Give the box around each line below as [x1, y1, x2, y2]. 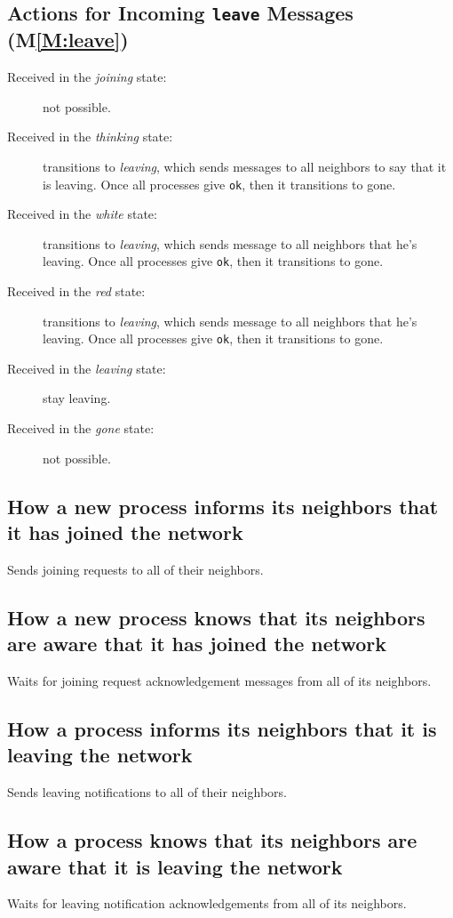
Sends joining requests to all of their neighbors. [7, 560, 264, 578]
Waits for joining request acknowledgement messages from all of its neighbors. [7, 672, 432, 690]
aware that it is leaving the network [7, 852, 343, 880]
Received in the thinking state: [7, 127, 173, 146]
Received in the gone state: [7, 419, 155, 438]
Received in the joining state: [7, 68, 167, 86]
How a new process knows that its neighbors [7, 603, 425, 631]
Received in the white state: [7, 205, 157, 223]
